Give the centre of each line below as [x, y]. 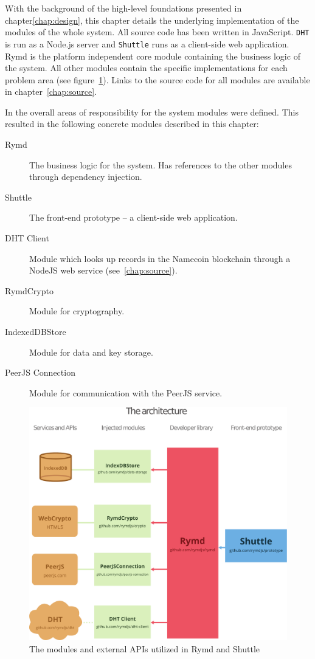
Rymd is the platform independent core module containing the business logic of [153, 56]
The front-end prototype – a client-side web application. [133, 217]
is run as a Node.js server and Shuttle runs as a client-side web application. [147, 43]
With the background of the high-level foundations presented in [123, 8]
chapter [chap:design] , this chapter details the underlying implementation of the [152, 20]
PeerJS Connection [40, 372]
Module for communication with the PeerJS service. [126, 392]
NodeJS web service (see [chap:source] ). [103, 270]
